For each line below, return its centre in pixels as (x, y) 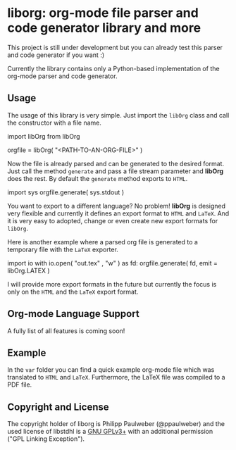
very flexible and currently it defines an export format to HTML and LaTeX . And (118, 213)
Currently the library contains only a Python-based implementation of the (113, 68)
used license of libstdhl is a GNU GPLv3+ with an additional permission (110, 432)
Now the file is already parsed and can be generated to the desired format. (116, 163)
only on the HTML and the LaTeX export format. (73, 292)
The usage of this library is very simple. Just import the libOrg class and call (118, 115)
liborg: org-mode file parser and (103, 13)
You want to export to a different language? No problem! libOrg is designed (116, 206)
